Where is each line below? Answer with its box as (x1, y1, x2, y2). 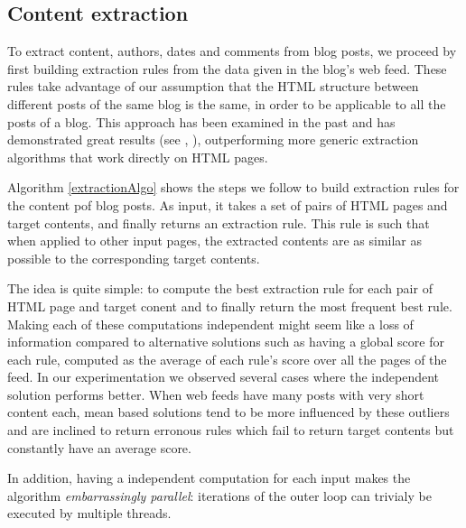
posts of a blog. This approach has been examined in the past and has (7, 112, 396, 131)
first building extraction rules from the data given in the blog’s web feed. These (7, 59, 447, 78)
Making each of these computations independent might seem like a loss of (7, 314, 414, 333)
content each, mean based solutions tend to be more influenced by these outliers (7, 403, 450, 421)
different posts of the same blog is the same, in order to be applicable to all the (7, 94, 446, 113)
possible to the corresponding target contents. (7, 248, 260, 267)
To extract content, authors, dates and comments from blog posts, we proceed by (7, 42, 457, 60)
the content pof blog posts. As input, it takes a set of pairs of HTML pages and (7, 195, 448, 214)
